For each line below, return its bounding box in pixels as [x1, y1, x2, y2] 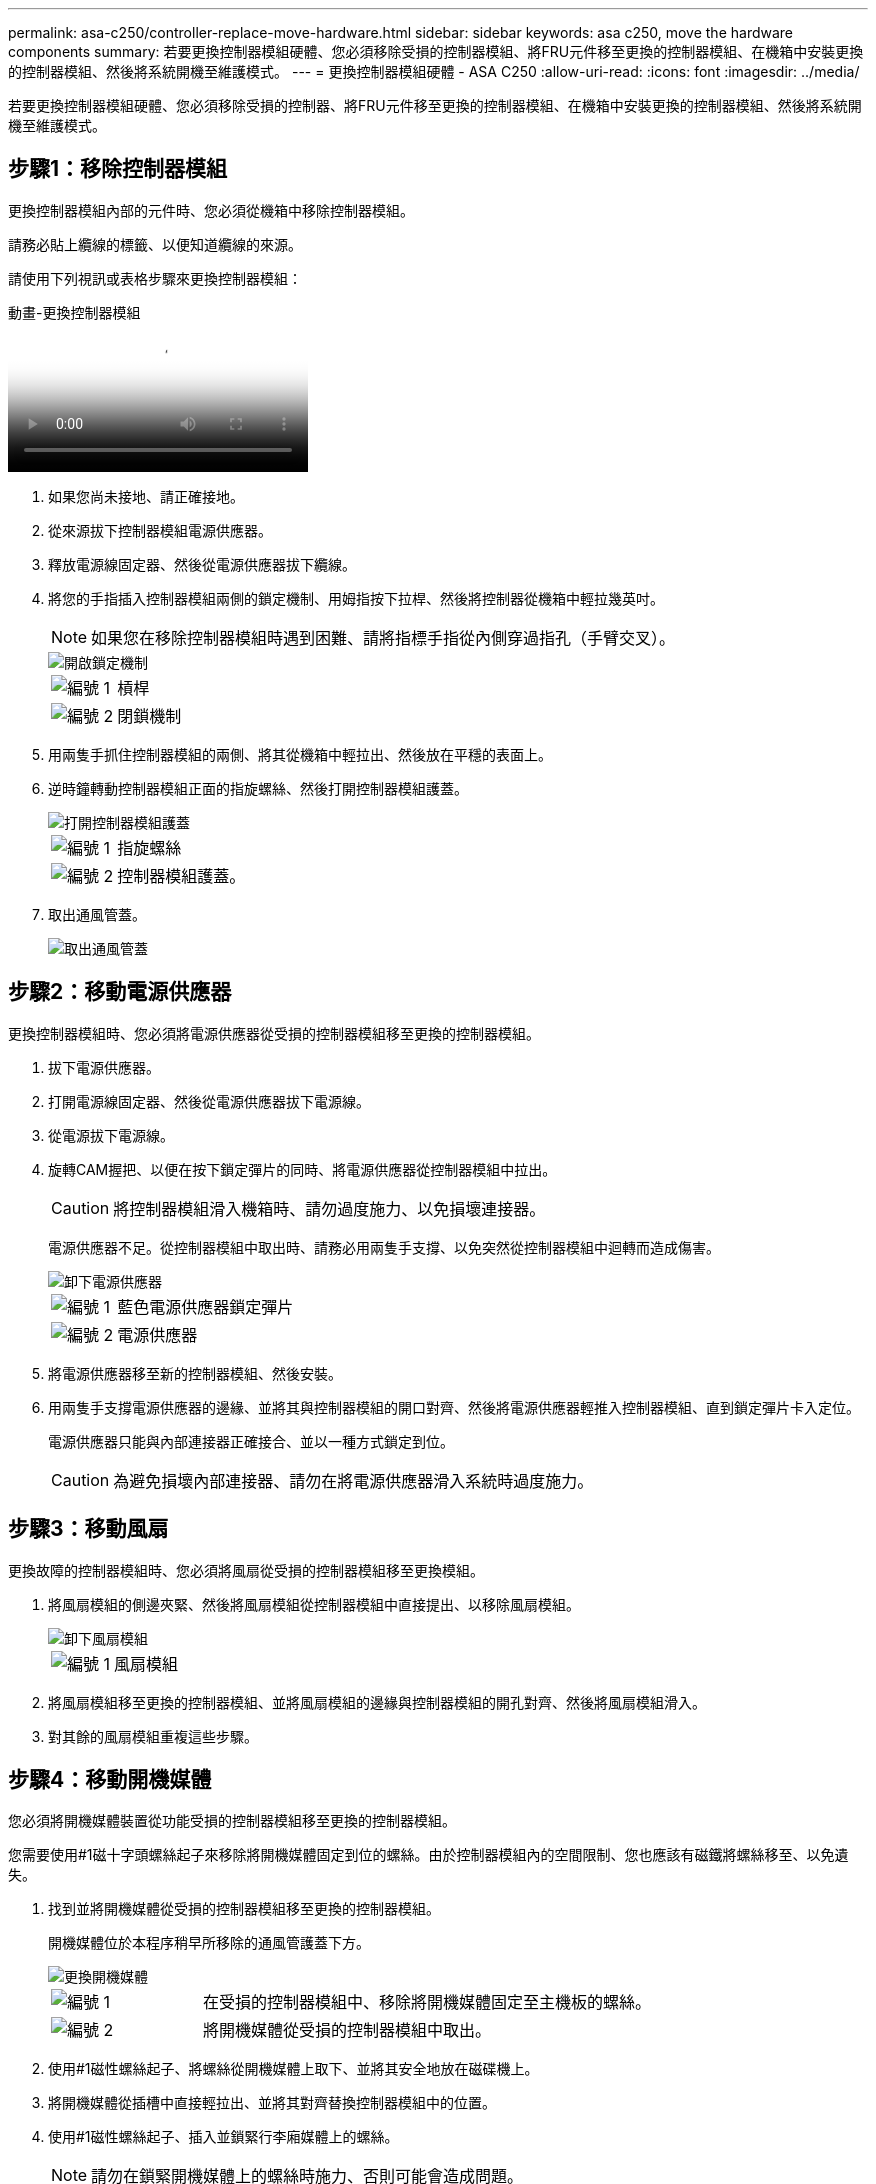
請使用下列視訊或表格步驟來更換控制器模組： [8, 269, 302, 287]
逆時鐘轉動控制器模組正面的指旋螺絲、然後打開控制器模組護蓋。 [48, 779, 468, 797]
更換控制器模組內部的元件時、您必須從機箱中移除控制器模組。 [8, 201, 414, 219]
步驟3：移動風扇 [8, 1516, 169, 1542]
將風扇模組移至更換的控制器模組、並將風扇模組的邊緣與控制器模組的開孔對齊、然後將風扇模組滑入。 [48, 1693, 706, 1711]
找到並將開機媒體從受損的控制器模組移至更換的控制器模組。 [48, 1900, 440, 1918]
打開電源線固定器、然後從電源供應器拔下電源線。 [48, 1092, 370, 1110]
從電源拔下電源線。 [48, 1126, 174, 1144]
